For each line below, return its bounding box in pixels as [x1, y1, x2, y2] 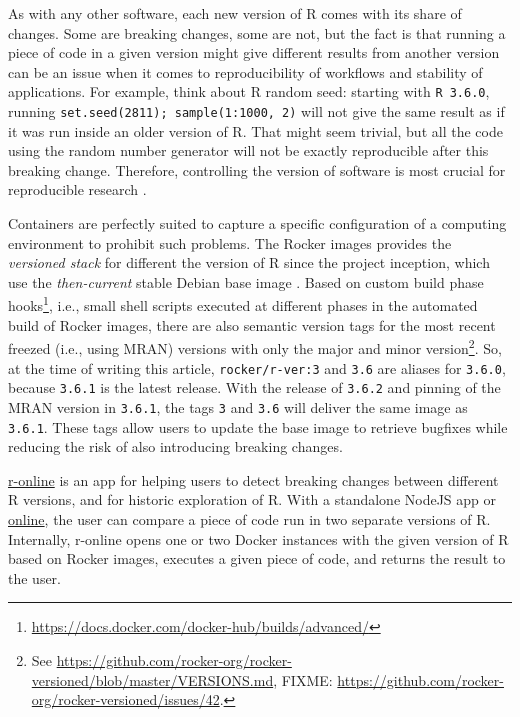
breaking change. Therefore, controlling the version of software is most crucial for [8, 159, 506, 180]
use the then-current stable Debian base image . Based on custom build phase [8, 271, 484, 292]
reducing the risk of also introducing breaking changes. [8, 436, 343, 457]
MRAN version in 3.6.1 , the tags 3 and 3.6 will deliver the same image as [8, 396, 468, 417]
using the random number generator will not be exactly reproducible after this [8, 140, 489, 161]
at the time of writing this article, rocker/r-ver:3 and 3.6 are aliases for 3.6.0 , [8, 357, 506, 378]
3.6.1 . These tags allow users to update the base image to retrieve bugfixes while [8, 416, 508, 437]
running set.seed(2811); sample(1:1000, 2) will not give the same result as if [8, 101, 505, 122]
